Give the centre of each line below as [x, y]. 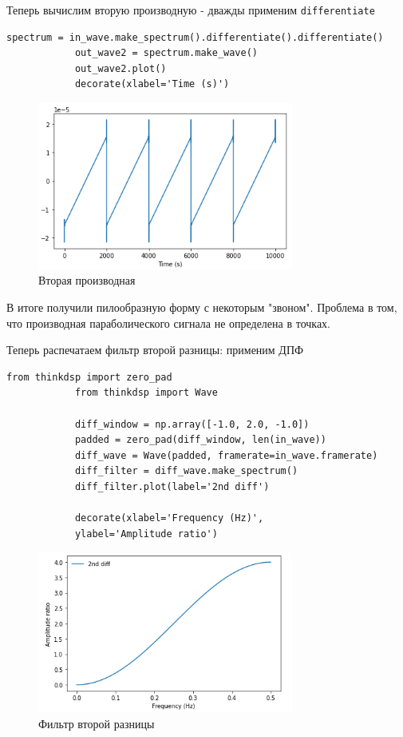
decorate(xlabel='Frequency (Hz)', [169, 518]
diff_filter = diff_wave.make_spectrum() [186, 471]
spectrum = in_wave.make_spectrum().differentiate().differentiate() [195, 37]
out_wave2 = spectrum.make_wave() [166, 53]
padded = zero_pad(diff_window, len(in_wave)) [200, 440]
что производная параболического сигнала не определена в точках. [169, 323]
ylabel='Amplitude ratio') [146, 534]
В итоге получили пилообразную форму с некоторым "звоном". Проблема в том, [202, 307]
